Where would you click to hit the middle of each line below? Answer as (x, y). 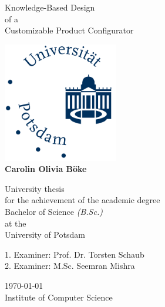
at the (16, 223)
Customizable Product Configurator (69, 30)
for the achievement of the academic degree (82, 200)
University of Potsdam (45, 235)
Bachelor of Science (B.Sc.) (54, 211)
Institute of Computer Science (59, 297)
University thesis (35, 188)
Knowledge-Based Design (50, 7)
